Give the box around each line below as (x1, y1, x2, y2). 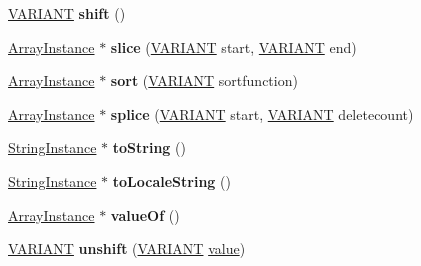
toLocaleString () (112, 170, 231, 191)
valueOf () (110, 204, 180, 225)
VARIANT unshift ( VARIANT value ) (8, 238, 246, 259)
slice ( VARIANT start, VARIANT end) (110, 36, 357, 57)
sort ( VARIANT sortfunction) (110, 70, 298, 91)
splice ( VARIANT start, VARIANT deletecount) (110, 103, 414, 124)
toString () (112, 137, 186, 158)
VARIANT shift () (8, 3, 126, 23)
